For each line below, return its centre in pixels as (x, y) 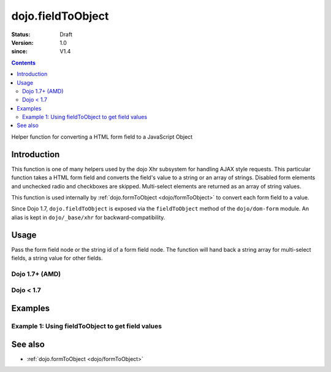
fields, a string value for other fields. (57, 258)
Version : (22, 42)
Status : (21, 34)
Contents (24, 63)
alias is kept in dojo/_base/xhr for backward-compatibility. (88, 217)
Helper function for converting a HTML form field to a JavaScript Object (102, 137)
